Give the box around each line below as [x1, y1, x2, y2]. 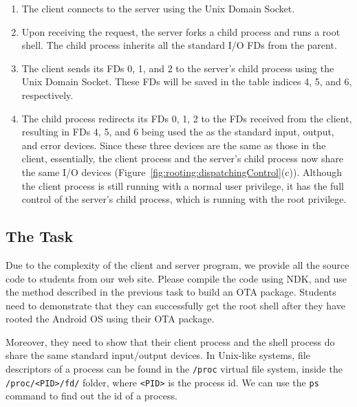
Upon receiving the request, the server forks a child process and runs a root [21, 24, 340, 38]
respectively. [21, 87, 74, 102]
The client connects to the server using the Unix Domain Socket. [21, 1, 295, 15]
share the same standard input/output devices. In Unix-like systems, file [6, 348, 310, 362]
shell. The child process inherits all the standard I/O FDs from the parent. [21, 38, 337, 52]
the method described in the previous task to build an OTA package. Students [6, 285, 336, 299]
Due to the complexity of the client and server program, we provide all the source [6, 257, 349, 272]
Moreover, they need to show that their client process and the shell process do [6, 334, 335, 349]
